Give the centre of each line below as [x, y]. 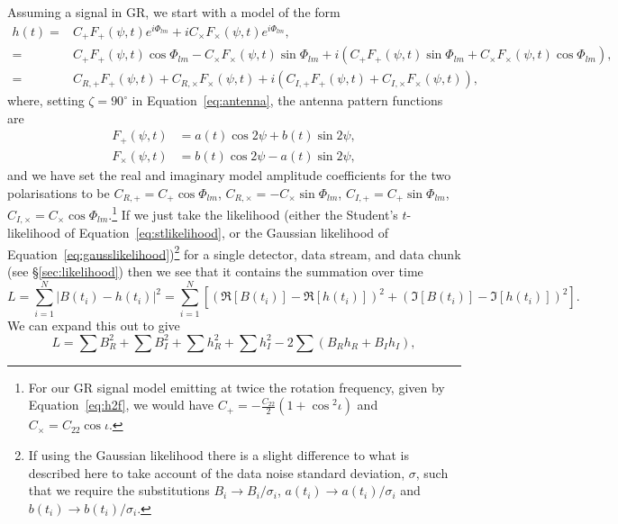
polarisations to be [59, 192]
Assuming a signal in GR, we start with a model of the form [174, 12]
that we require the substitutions [119, 490]
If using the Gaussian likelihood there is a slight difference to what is [218, 454]
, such [432, 472]
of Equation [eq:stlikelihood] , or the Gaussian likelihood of [227, 233]
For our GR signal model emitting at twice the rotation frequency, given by [236, 387]
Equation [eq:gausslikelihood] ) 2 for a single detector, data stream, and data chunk [234, 252]
